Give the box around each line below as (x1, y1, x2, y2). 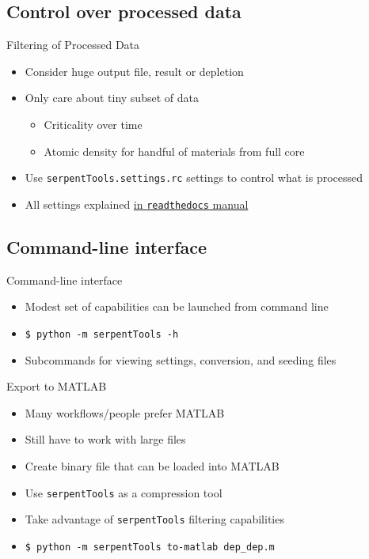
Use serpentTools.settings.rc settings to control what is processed (25, 169, 363, 186)
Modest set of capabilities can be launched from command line (25, 298, 329, 315)
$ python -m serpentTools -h (25, 328, 179, 340)
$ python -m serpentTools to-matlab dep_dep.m (25, 541, 275, 553)
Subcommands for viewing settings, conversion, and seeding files (25, 351, 337, 368)
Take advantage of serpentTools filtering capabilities (25, 511, 284, 527)
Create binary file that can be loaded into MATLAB (25, 457, 280, 474)
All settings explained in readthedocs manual (25, 195, 249, 212)
